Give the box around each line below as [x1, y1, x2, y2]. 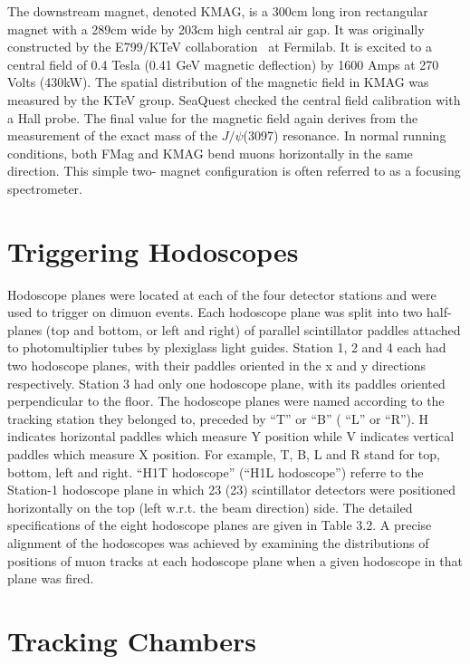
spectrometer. [7, 178, 82, 197]
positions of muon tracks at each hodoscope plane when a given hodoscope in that [7, 551, 463, 570]
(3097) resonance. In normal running [243, 126, 446, 145]
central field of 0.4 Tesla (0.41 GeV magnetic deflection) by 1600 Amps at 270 [7, 54, 439, 73]
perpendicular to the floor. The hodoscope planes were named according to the [7, 391, 445, 410]
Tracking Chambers [7, 621, 256, 659]
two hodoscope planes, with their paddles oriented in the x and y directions [7, 356, 427, 375]
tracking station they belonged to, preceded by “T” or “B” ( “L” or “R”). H [7, 409, 429, 428]
